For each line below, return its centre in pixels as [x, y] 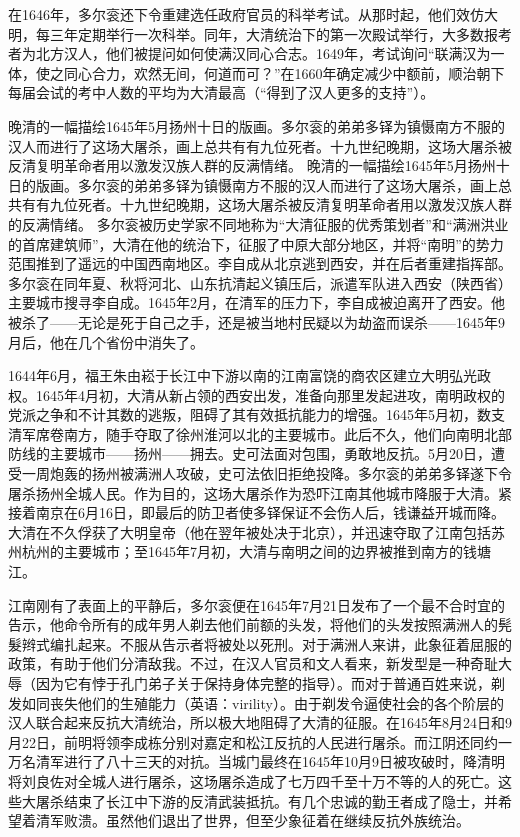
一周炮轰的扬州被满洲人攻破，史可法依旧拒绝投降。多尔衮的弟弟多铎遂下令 [266, 473]
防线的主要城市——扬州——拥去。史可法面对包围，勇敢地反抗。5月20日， [249, 453]
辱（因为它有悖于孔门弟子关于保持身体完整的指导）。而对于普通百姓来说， [249, 683]
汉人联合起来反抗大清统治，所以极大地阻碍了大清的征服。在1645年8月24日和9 [260, 722]
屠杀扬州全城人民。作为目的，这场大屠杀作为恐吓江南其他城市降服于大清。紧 [260, 492]
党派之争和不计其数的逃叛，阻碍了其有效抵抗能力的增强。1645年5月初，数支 [256, 414]
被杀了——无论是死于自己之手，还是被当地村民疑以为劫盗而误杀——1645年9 [256, 321]
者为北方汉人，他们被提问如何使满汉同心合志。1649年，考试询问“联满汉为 [249, 53]
